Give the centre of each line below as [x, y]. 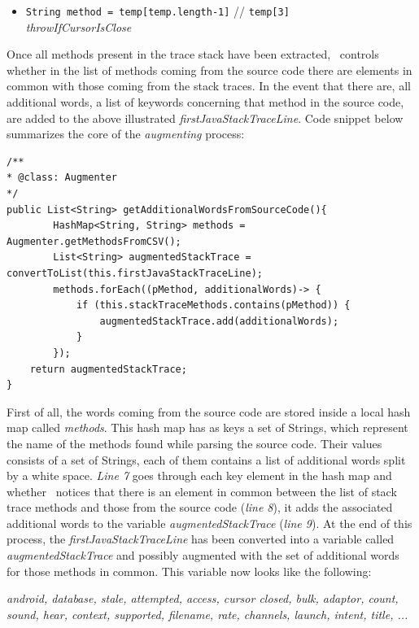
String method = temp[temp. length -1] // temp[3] [157, 11]
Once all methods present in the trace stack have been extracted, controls [193, 54]
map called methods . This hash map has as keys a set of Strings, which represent [207, 427]
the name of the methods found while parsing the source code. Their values [194, 443]
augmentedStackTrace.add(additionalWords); [219, 321]
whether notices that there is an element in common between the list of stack [202, 491]
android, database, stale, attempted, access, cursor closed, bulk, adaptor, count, [203, 598]
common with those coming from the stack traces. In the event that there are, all [209, 86]
